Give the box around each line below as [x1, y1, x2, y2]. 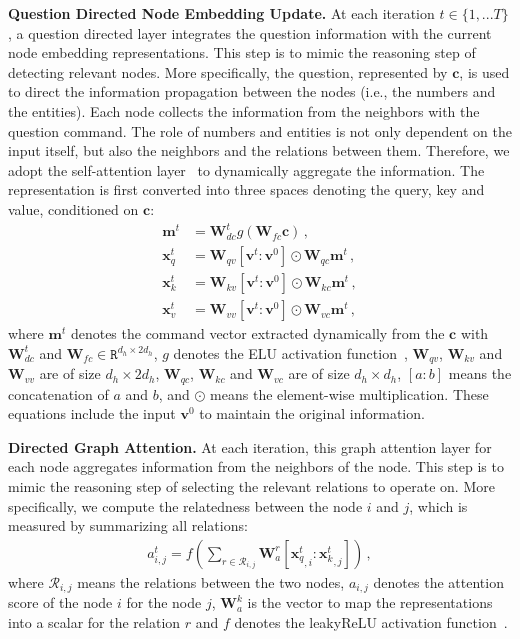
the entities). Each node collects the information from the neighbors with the [8, 100, 480, 121]
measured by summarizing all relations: [8, 515, 248, 536]
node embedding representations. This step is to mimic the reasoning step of [8, 42, 476, 63]
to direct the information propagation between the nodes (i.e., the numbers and [8, 81, 496, 102]
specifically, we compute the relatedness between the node [8, 495, 363, 516]
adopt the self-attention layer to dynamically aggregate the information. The [8, 159, 485, 180]
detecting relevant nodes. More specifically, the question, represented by [8, 61, 448, 82]
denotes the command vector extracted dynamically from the [70, 323, 445, 344]
